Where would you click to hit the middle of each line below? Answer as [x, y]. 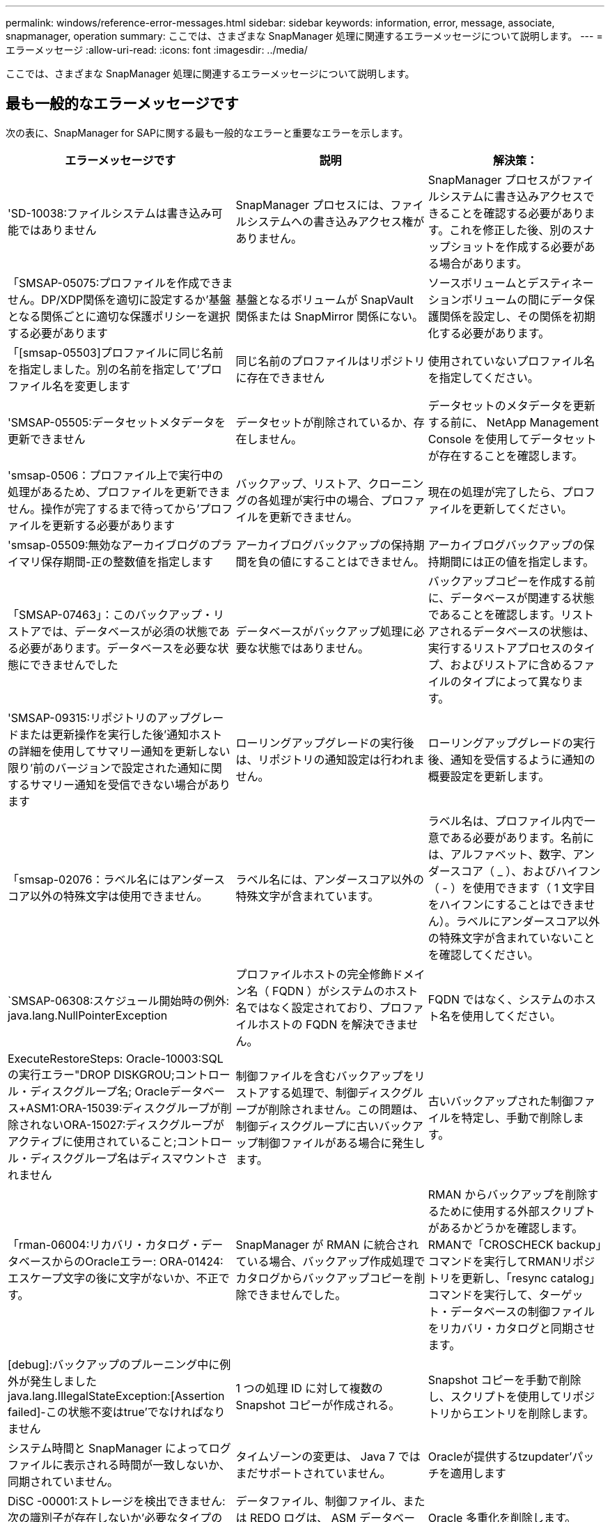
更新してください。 [522, 508]
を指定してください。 [483, 377]
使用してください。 [511, 1016]
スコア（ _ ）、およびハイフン [525, 871]
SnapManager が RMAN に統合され [327, 1244]
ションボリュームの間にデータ [506, 299]
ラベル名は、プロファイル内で [506, 821]
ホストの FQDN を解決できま [333, 1024]
